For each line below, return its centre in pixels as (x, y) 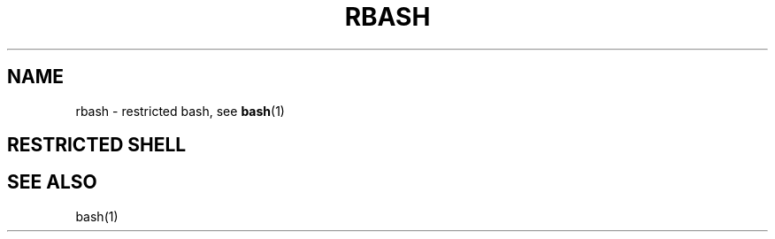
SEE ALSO (52, 182)
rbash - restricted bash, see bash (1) (180, 111)
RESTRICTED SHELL (97, 145)
